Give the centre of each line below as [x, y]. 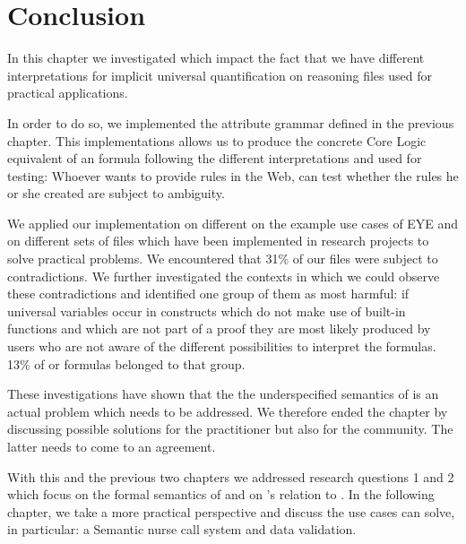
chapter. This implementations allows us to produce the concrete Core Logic [217, 140]
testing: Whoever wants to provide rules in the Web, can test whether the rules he [233, 175]
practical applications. [68, 93]
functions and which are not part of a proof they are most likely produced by [219, 328]
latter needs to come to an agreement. [112, 446]
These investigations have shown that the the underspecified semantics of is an [223, 394]
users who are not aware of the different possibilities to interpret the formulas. [222, 346]
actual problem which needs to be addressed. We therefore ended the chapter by [228, 411]
